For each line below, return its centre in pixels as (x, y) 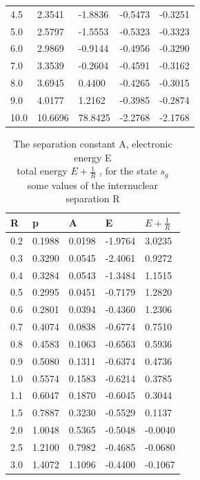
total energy (42, 171)
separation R (93, 198)
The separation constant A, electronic (93, 143)
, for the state (128, 171)
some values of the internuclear (93, 185)
